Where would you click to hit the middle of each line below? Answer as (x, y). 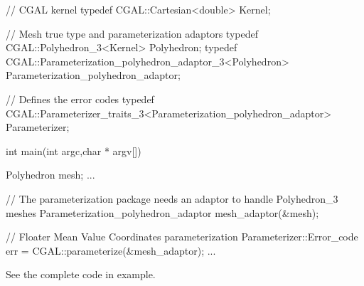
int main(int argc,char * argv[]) (74, 150)
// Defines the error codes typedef (80, 99)
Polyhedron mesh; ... (50, 175)
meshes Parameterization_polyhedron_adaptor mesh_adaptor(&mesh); (162, 212)
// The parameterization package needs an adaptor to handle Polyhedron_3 (172, 198)
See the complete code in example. (81, 274)
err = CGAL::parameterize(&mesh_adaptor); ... (111, 250)
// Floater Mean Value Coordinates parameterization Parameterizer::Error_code (182, 237)
